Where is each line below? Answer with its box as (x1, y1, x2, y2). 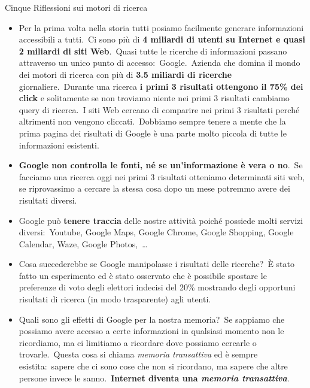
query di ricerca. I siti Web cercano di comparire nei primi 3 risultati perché (19, 103, 300, 116)
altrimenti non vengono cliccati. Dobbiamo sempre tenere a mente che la (19, 115, 286, 128)
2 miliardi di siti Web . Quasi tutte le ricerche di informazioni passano (19, 44, 287, 57)
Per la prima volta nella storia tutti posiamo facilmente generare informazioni (19, 21, 304, 34)
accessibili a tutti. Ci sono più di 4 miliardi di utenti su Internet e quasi (19, 33, 305, 46)
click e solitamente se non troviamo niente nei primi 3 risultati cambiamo (19, 92, 290, 104)
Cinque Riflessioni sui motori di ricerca (5, 1, 148, 13)
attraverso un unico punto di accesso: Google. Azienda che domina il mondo (19, 56, 300, 69)
